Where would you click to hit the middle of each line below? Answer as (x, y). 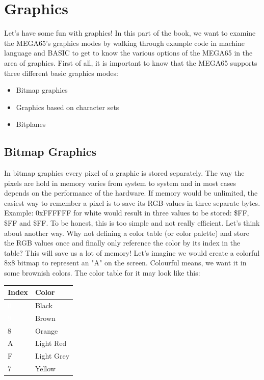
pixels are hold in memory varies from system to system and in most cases (120, 183)
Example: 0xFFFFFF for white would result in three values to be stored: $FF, (127, 213)
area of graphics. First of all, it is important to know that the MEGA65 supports (131, 62)
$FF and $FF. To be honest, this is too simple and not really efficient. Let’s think (132, 223)
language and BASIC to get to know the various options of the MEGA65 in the (128, 53)
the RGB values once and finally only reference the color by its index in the (122, 243)
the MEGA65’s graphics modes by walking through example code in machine (124, 43)
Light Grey (52, 356)
